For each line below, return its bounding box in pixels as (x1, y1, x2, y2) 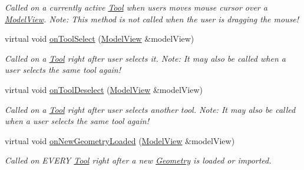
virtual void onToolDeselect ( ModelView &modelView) (5, 83, 203, 95)
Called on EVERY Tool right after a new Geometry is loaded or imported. (5, 154, 272, 166)
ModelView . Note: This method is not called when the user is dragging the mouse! (5, 12, 299, 25)
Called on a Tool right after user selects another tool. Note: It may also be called (5, 103, 296, 115)
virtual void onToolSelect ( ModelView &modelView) (5, 32, 194, 45)
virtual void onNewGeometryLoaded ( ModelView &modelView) (5, 134, 235, 146)
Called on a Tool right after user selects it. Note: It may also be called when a (5, 52, 286, 64)
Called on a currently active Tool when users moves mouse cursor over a (5, 1, 267, 13)
